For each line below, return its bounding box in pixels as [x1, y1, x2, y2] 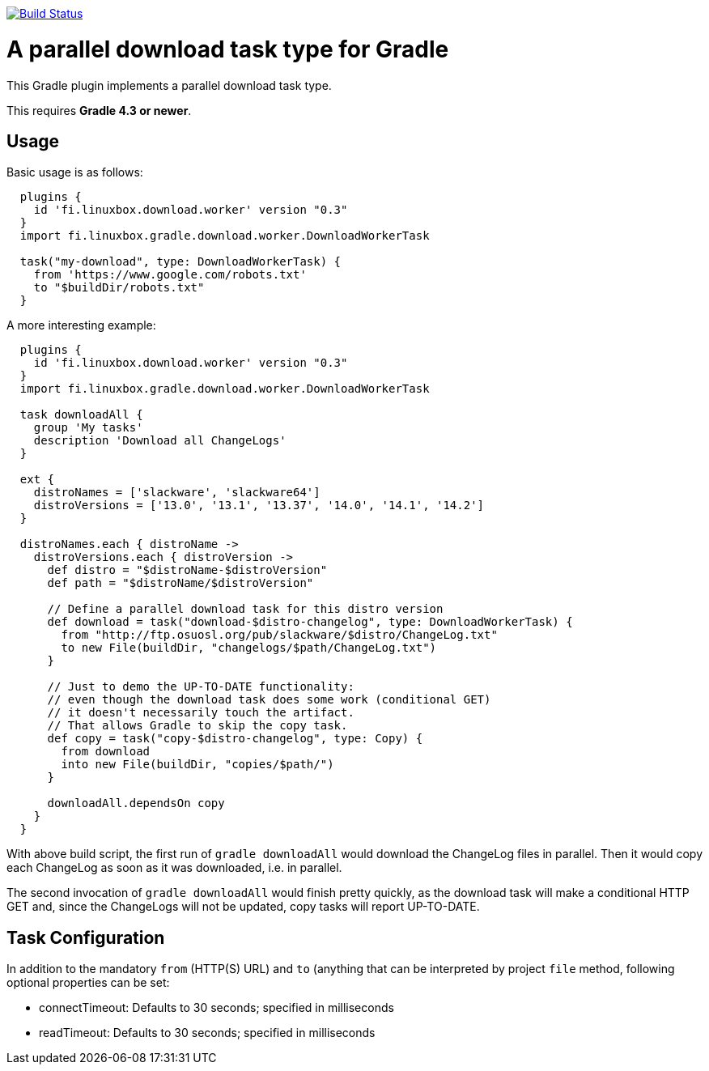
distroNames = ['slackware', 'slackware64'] [33, 486, 321, 499]
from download [61, 745, 151, 759]
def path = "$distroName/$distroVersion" [47, 576, 314, 590]
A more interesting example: [6, 318, 156, 333]
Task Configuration [6, 927, 165, 948]
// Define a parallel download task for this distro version [47, 602, 444, 616]
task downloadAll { [19, 408, 143, 422]
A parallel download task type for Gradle [6, 35, 449, 63]
